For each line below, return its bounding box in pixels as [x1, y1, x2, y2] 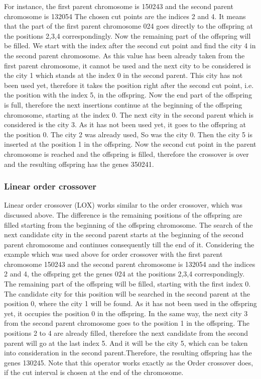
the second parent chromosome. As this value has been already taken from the [4, 50, 245, 60]
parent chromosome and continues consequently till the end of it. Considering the [4, 239, 254, 249]
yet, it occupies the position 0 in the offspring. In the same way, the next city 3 [4, 308, 248, 318]
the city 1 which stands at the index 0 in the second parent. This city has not [4, 70, 243, 80]
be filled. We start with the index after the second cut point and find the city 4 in [4, 40, 256, 51]
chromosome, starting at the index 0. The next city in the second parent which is [4, 109, 253, 120]
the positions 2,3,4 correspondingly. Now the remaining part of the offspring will [4, 30, 251, 41]
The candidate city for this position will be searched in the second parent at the [4, 288, 250, 299]
